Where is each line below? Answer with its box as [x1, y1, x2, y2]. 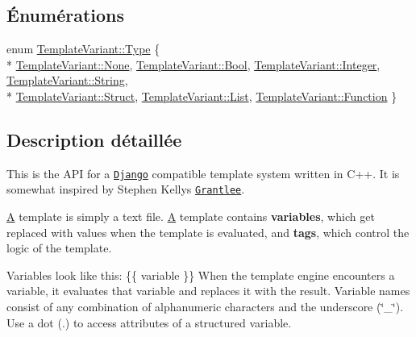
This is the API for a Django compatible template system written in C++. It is [6, 164, 400, 181]
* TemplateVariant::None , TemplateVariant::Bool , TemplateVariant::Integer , [6, 56, 381, 73]
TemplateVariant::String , [6, 72, 128, 89]
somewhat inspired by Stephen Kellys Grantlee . [6, 181, 245, 198]
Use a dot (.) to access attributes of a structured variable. [6, 314, 292, 331]
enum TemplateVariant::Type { [6, 40, 160, 57]
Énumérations [6, 2, 125, 27]
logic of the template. [6, 239, 112, 256]
